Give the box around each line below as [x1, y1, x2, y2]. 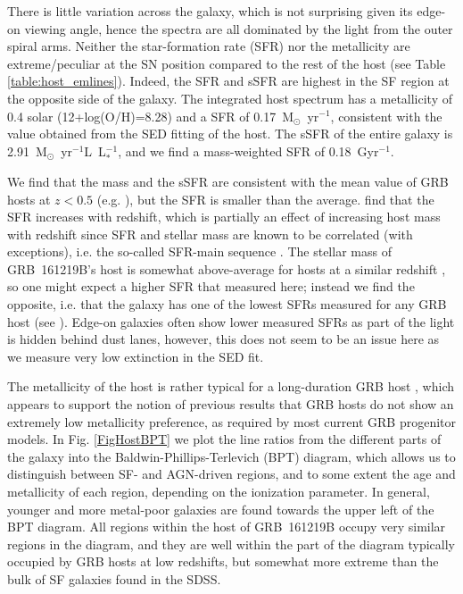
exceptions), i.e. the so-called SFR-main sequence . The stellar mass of [7, 242, 392, 261]
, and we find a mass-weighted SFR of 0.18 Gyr [118, 141, 379, 160]
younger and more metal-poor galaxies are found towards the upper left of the [7, 499, 434, 518]
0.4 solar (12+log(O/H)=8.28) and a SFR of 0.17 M [7, 106, 294, 125]
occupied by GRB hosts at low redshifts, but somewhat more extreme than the [7, 552, 439, 571]
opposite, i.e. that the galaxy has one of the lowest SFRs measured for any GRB [7, 295, 447, 314]
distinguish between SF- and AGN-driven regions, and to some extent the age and [7, 464, 456, 483]
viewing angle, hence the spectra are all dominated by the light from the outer [24, 19, 453, 38]
